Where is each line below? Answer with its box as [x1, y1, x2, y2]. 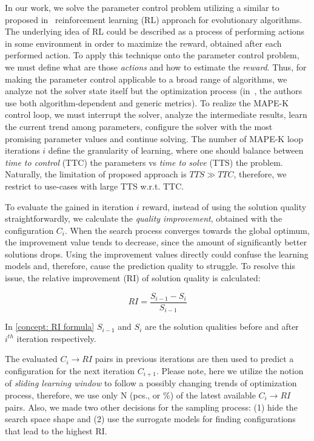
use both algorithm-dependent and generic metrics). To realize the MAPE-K [5, 96, 289, 109]
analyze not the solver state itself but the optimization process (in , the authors [5, 84, 302, 97]
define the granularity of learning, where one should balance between [48, 144, 304, 157]
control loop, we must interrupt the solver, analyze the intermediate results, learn [5, 108, 307, 121]
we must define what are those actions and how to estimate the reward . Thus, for [5, 60, 307, 73]
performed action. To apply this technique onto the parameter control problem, [5, 49, 299, 61]
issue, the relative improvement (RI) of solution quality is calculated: [5, 272, 261, 284]
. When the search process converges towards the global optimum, [65, 224, 310, 236]
